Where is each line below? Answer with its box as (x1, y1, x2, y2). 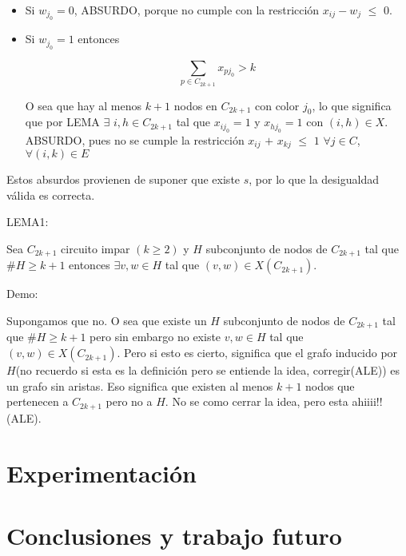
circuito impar (61, 240, 130, 256)
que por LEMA (25, 113, 100, 130)
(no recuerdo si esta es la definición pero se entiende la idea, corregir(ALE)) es (15, 362, 400, 379)
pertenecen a (6, 393, 69, 410)
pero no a (105, 393, 153, 410)
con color (254, 97, 300, 113)
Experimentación (6, 456, 197, 489)
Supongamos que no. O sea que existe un (6, 312, 207, 329)
